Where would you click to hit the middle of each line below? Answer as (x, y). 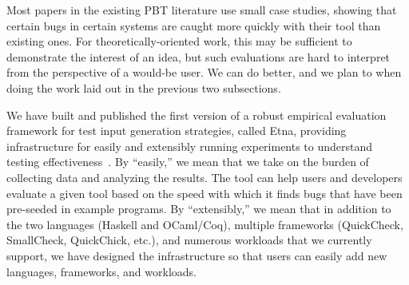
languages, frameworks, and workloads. (101, 271)
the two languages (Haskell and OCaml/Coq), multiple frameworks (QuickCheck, (205, 224)
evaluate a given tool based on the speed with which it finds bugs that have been (204, 193)
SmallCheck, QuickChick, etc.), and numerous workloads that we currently (189, 240)
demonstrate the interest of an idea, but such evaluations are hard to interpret (199, 56)
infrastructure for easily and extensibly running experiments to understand (190, 146)
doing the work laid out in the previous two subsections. (144, 87)
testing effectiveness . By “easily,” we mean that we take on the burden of (188, 162)
